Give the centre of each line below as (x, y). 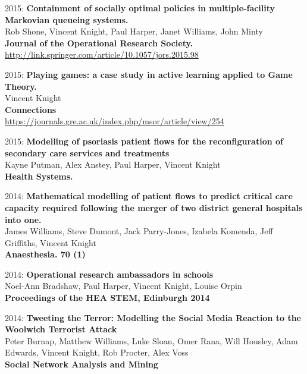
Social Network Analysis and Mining (82, 364)
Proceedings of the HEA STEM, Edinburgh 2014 (107, 298)
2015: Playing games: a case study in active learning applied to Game (149, 74)
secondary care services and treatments (87, 153)
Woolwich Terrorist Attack (61, 329)
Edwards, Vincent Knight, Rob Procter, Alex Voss (97, 352)
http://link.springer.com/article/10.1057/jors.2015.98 (102, 54)
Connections (31, 109)
